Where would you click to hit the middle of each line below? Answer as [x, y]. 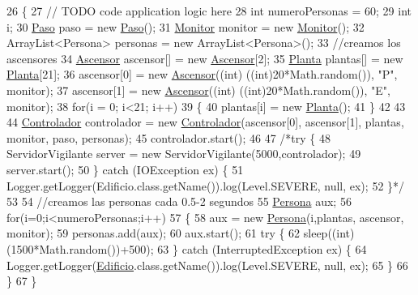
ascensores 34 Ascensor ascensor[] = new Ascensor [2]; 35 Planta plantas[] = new [205, 58]
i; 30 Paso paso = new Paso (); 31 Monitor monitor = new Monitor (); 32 [186, 26]
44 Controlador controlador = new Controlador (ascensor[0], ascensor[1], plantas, [205, 122]
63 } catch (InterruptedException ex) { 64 [262, 248]
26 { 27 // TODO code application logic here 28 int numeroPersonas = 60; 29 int [209, 11]
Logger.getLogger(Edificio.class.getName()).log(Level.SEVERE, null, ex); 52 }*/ [206, 185]
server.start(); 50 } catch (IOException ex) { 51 [125, 169]
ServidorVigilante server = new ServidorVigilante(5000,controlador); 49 [184, 154]
